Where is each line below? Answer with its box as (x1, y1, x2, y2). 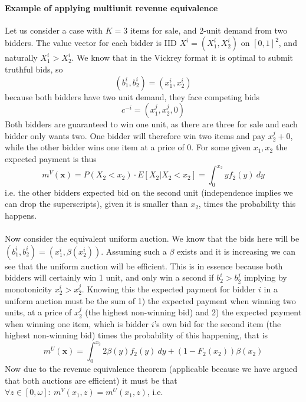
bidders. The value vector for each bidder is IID (5, 37, 177, 49)
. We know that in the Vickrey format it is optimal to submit (71, 51, 294, 64)
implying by (244, 271, 287, 284)
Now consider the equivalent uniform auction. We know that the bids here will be (5, 232, 300, 245)
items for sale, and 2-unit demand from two (130, 24, 288, 36)
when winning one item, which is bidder (5, 317, 149, 329)
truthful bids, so (5, 62, 63, 75)
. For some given (191, 141, 251, 153)
